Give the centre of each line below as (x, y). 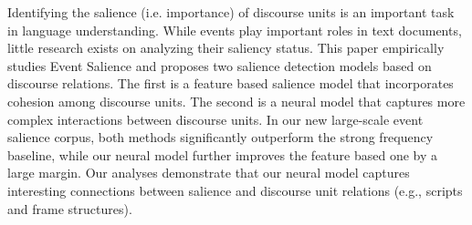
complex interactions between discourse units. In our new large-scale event (215, 119)
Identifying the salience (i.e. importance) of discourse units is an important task (231, 12)
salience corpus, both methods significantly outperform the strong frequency (220, 137)
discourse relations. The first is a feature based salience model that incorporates (231, 83)
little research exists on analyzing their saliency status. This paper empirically (226, 48)
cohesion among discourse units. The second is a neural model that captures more (236, 101)
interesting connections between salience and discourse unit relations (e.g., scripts (235, 190)
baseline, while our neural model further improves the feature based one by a (223, 154)
